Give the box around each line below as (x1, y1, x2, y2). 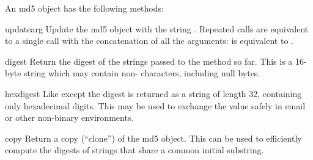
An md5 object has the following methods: (5, 2, 164, 14)
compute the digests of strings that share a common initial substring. (5, 144, 264, 156)
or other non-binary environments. (5, 111, 134, 124)
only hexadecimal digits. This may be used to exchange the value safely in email (5, 99, 306, 112)
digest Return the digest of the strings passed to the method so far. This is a (5, 54, 293, 67)
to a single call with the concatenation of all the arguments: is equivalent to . (5, 34, 293, 47)
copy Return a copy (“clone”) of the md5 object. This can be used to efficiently (5, 131, 302, 144)
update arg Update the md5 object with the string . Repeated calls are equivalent (5, 22, 309, 35)
